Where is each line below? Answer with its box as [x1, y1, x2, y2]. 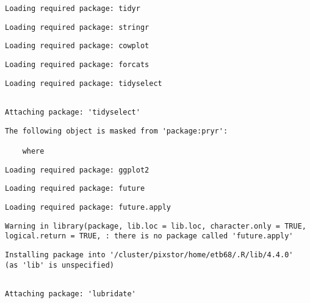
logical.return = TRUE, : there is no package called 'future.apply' [5, 232, 294, 241]
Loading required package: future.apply [5, 202, 171, 212]
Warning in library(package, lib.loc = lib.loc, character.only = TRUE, [5, 221, 306, 230]
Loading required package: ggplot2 [5, 165, 150, 174]
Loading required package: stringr [5, 23, 150, 32]
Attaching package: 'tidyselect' [5, 107, 140, 116]
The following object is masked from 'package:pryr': [5, 126, 228, 135]
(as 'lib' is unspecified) [5, 260, 114, 269]
